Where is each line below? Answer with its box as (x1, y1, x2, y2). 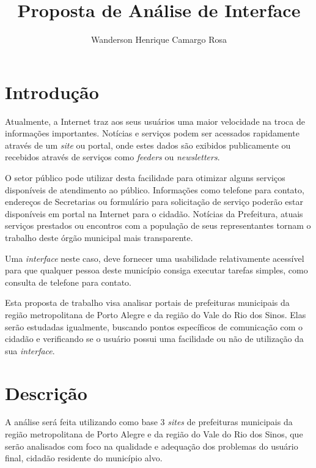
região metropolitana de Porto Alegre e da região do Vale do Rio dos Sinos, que (5, 428, 303, 440)
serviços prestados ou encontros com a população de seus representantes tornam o (5, 219, 311, 232)
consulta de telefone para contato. (5, 275, 132, 288)
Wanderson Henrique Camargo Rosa (90, 33, 227, 46)
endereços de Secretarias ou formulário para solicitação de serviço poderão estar (5, 195, 303, 208)
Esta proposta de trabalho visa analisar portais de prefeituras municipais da (5, 296, 290, 309)
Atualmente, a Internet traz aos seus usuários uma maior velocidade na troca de (5, 114, 305, 127)
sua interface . (5, 344, 55, 357)
